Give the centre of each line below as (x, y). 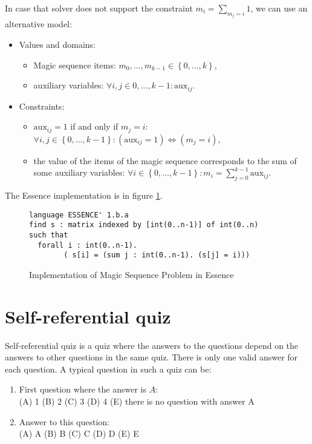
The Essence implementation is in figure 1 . (84, 195)
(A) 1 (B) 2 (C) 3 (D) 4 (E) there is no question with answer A (137, 401)
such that (49, 235)
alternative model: (38, 24)
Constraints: (42, 106)
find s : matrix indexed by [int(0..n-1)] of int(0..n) (144, 225)
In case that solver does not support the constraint (99, 8)
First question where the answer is (83, 389)
